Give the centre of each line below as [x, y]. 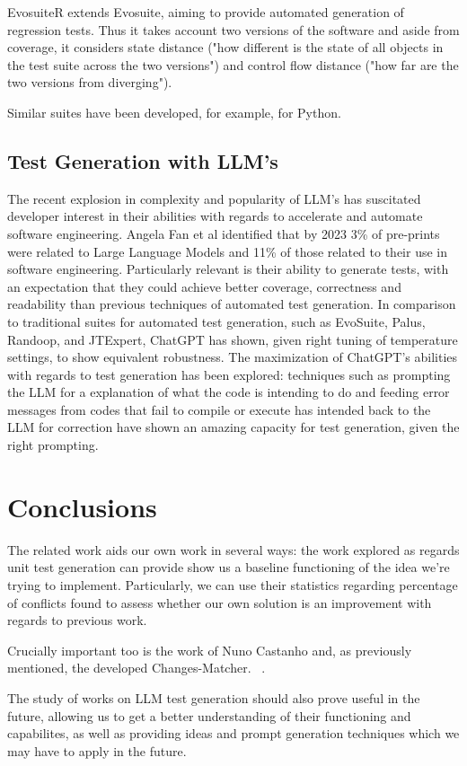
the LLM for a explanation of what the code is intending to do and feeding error [229, 392]
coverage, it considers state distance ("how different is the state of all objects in [225, 47]
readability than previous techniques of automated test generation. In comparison [232, 304]
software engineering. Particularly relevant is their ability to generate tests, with [228, 269]
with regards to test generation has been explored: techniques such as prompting [229, 374]
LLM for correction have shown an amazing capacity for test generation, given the [233, 427]
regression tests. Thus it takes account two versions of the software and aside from [233, 29]
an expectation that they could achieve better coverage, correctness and [204, 286]
